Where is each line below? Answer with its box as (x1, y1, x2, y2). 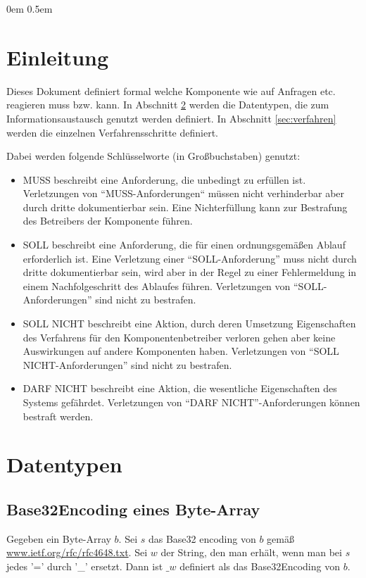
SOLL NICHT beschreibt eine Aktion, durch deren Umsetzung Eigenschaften (23, 316, 356, 331)
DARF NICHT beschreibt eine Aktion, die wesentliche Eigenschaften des (23, 381, 337, 396)
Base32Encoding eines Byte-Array (6, 498, 260, 520)
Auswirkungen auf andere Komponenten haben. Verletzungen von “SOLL (23, 344, 339, 358)
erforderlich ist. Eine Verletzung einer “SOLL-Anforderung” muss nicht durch (23, 251, 357, 265)
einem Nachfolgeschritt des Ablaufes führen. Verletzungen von (23, 278, 291, 293)
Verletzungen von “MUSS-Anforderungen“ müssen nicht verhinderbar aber (23, 186, 345, 201)
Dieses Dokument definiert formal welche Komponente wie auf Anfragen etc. (6, 83, 336, 98)
